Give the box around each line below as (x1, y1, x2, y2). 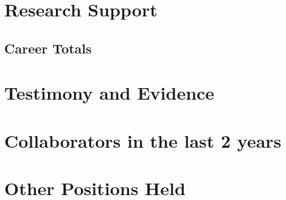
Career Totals (4, 38, 92, 57)
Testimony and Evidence (4, 80, 215, 105)
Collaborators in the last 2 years (4, 128, 282, 153)
